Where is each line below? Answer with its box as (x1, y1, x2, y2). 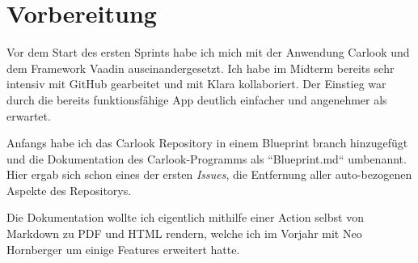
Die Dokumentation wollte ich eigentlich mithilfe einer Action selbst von (6, 209, 364, 226)
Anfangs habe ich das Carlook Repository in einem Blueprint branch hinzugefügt (6, 134, 408, 151)
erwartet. (6, 107, 51, 124)
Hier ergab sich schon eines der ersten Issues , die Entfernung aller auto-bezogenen (6, 166, 412, 183)
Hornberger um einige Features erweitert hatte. (6, 240, 240, 257)
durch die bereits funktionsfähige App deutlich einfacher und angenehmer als (6, 91, 387, 108)
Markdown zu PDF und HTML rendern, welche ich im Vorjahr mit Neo (6, 225, 362, 242)
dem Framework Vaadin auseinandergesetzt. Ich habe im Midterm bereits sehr (6, 59, 395, 76)
